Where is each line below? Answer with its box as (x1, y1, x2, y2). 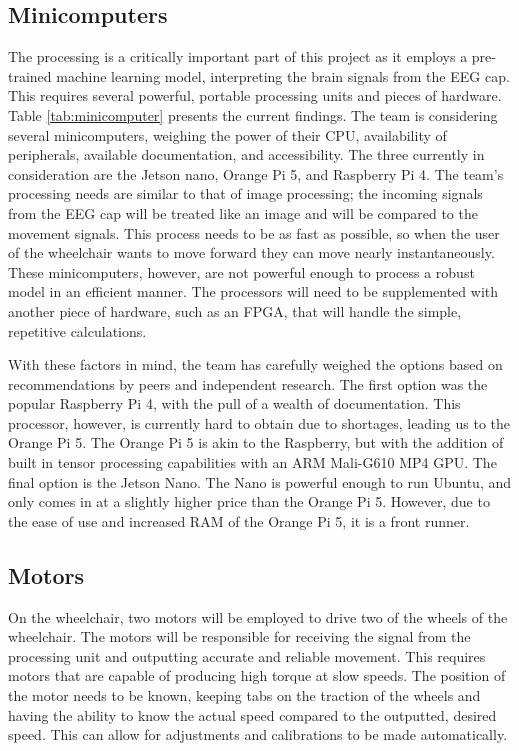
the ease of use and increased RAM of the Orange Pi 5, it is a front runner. (8, 510, 470, 531)
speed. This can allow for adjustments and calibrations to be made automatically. (8, 724, 508, 745)
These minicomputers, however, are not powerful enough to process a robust (8, 261, 475, 282)
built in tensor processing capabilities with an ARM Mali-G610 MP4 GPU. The (8, 452, 497, 473)
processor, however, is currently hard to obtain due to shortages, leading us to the (8, 412, 511, 433)
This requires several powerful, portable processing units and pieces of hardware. (8, 85, 502, 106)
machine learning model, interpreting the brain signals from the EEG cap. (56, 65, 510, 86)
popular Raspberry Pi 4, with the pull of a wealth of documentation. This (8, 393, 461, 414)
